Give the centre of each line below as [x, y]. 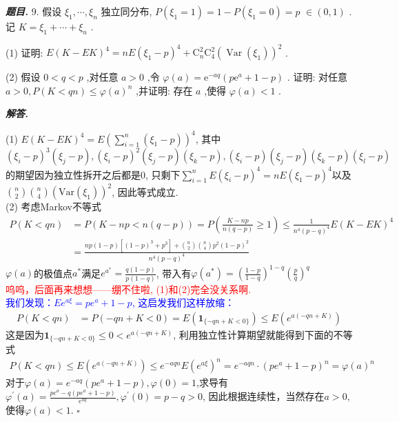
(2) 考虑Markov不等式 [53, 207]
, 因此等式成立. [145, 191]
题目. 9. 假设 [34, 11]
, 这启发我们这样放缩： [183, 302]
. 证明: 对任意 [317, 77]
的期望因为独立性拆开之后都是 [73, 174]
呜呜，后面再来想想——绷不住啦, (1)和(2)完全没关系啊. [129, 289]
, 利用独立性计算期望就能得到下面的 [253, 334]
